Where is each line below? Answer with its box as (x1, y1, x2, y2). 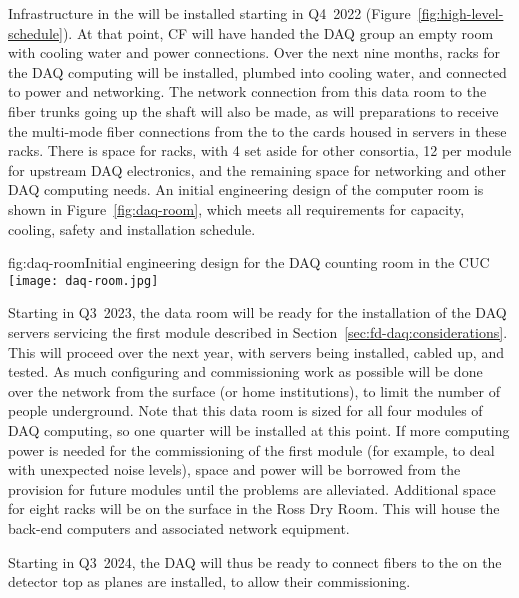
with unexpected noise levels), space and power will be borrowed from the (8, 459, 461, 480)
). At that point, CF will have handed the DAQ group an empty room (62, 22, 494, 43)
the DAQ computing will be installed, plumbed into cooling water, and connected (8, 61, 507, 82)
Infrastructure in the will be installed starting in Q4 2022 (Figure (8, 3, 411, 23)
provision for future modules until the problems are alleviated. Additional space (8, 478, 496, 499)
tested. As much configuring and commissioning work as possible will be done (8, 361, 483, 382)
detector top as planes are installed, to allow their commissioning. (8, 571, 411, 592)
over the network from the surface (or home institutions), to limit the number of (8, 380, 501, 401)
